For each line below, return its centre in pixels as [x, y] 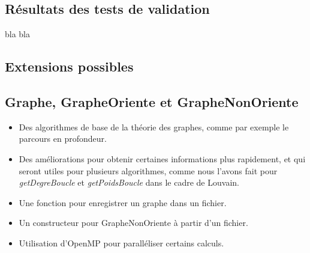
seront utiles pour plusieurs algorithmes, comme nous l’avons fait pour [148, 170]
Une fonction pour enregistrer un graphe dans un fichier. [123, 202]
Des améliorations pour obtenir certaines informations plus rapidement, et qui [162, 158]
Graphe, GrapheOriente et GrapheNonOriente [152, 101]
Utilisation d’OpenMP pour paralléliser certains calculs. [121, 242]
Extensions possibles [69, 66]
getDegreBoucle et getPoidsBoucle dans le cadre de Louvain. [129, 182]
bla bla [18, 34]
